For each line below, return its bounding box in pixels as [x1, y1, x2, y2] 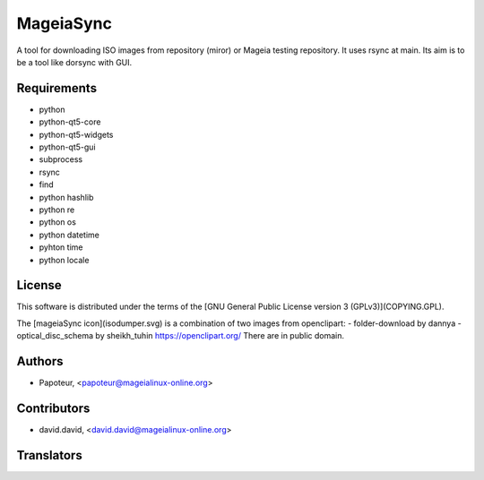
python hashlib [39, 192, 94, 202]
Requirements [16, 81, 98, 96]
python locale [39, 254, 90, 265]
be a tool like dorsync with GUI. [16, 56, 133, 67]
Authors [16, 354, 64, 369]
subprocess [39, 154, 83, 165]
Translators [16, 448, 82, 463]
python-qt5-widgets [39, 129, 114, 140]
